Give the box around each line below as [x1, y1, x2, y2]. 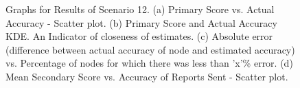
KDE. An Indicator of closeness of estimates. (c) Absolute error [5, 29, 273, 43]
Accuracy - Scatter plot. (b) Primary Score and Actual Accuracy [5, 15, 277, 30]
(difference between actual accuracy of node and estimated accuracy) [5, 42, 295, 56]
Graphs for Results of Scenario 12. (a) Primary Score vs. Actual [5, 2, 275, 16]
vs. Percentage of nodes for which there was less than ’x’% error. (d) [5, 56, 293, 70]
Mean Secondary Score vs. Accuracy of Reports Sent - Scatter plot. [5, 69, 288, 83]
